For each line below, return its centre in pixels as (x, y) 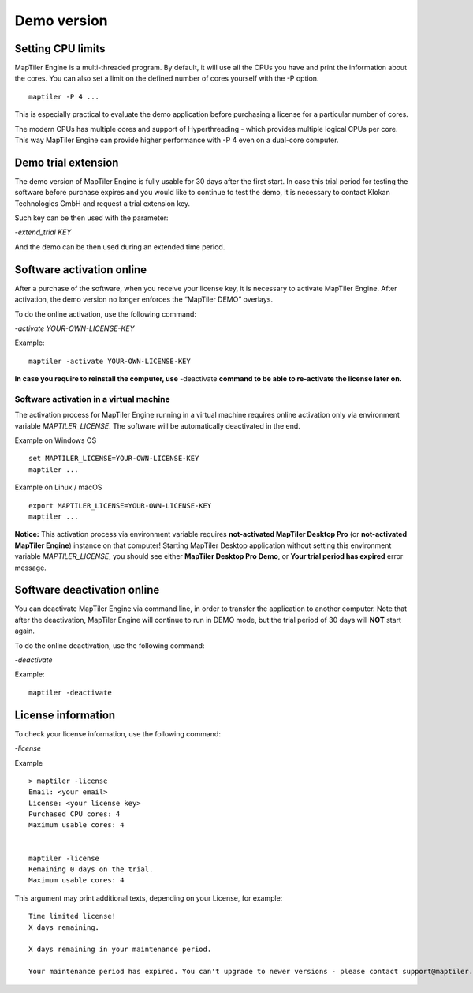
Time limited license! (73, 916)
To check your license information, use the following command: (117, 733)
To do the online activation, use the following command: (106, 314)
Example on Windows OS (56, 440)
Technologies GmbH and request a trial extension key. (102, 203)
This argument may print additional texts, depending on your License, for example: (149, 898)
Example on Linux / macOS (58, 487)
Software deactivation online (87, 590)
